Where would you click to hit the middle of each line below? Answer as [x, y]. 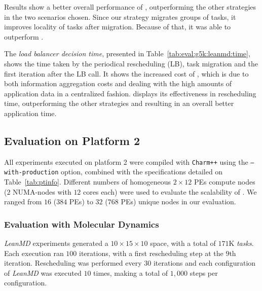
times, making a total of [131, 272]
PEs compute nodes [224, 182]
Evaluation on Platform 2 [72, 140]
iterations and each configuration [204, 263]
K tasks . [241, 243]
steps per [204, 272]
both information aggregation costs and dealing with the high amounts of [118, 83]
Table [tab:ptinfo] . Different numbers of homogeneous [88, 182]
